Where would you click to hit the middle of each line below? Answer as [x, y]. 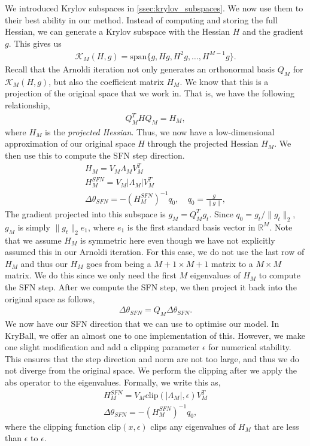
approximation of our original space [70, 143]
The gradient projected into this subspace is [85, 213]
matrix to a [232, 263]
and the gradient [273, 31]
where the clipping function [55, 426]
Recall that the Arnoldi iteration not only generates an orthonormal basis [140, 69]
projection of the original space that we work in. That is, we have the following [150, 93]
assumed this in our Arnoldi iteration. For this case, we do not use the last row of [155, 252]
